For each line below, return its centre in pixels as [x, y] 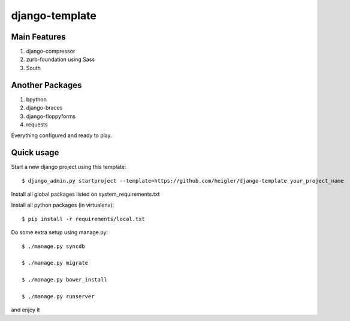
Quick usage [35, 153]
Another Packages [46, 85]
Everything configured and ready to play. [61, 135]
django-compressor [51, 52]
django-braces [44, 108]
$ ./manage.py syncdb [53, 246]
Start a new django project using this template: [69, 167]
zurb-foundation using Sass [61, 59]
